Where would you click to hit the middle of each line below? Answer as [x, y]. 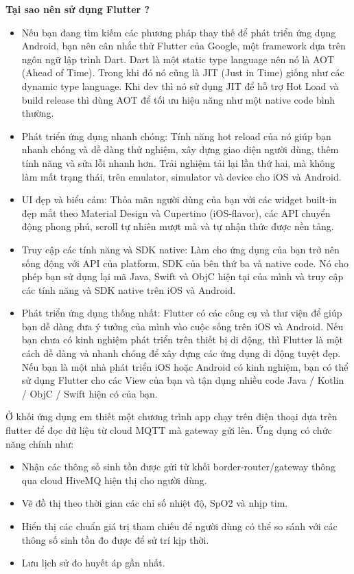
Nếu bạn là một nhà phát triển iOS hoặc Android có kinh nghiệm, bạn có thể [185, 366]
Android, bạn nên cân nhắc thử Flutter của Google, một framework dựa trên [184, 46]
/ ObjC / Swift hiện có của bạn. [90, 393]
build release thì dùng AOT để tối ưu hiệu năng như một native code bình [178, 99]
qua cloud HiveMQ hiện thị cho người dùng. [114, 480]
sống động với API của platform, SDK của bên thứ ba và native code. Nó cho [185, 263]
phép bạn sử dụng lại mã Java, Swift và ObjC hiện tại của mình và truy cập [182, 276]
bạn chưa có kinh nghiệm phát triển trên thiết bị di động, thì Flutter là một [182, 340]
